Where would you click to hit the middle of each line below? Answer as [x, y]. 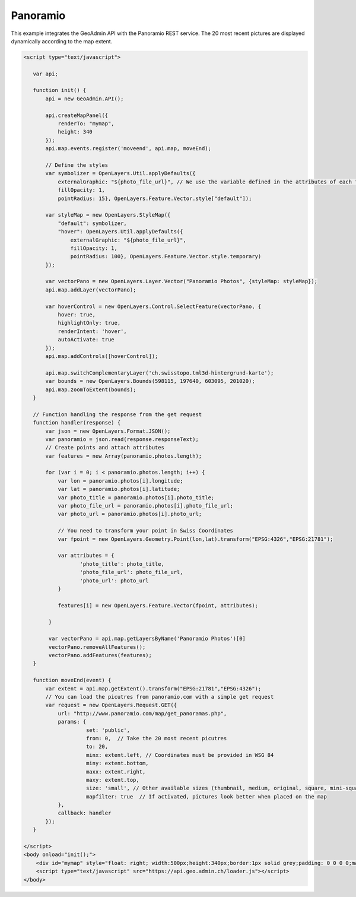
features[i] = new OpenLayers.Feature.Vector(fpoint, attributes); [158, 605]
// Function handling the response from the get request [117, 414]
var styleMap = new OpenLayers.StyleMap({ [108, 215]
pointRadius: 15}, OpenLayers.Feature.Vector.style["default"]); [155, 198]
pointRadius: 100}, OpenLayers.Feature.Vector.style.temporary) [166, 256]
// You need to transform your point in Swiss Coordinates [146, 531]
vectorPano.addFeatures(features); [100, 655]
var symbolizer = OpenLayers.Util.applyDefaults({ [120, 173]
